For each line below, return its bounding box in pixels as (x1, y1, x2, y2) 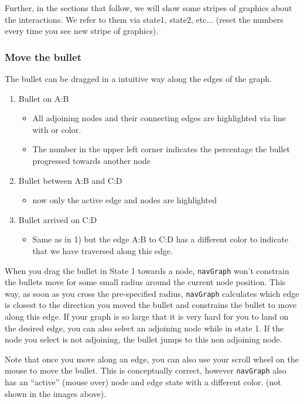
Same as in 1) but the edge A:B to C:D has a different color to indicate (32, 233, 289, 245)
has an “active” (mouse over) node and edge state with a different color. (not (5, 376, 281, 388)
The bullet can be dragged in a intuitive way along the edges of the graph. (5, 73, 272, 84)
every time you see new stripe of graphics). (5, 25, 159, 37)
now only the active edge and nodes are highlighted (32, 194, 217, 206)
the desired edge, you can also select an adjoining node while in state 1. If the (5, 321, 284, 334)
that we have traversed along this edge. (32, 244, 173, 256)
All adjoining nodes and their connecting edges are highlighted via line (32, 112, 286, 124)
